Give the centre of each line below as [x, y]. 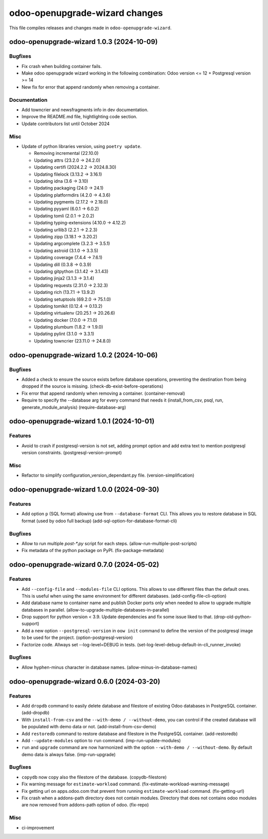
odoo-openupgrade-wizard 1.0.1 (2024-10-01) [82, 421]
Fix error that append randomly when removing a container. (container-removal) [103, 393]
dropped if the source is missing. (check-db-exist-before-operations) [93, 386]
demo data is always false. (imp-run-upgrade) [69, 754]
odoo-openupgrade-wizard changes [86, 13]
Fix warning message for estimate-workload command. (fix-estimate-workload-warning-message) [126, 784]
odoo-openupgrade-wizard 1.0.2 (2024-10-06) [84, 355]
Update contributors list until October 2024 [66, 124]
